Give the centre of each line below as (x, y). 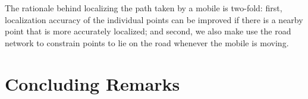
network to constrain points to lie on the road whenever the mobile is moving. (147, 42)
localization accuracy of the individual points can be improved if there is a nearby (154, 19)
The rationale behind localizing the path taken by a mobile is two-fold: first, (144, 8)
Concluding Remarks (92, 83)
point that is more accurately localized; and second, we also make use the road (148, 31)
